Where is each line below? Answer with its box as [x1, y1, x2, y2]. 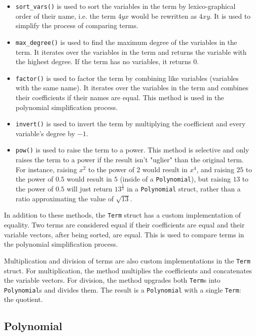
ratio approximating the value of [15, 193, 114, 203]
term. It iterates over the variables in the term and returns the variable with [15, 46, 247, 57]
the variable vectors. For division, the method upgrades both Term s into [4, 275, 220, 285]
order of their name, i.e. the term [15, 10, 116, 21]
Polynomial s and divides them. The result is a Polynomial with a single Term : [4, 284, 241, 295]
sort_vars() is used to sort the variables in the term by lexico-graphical [15, 1, 236, 11]
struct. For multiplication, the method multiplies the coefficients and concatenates [4, 265, 252, 275]
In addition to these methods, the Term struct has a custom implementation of [4, 210, 241, 220]
